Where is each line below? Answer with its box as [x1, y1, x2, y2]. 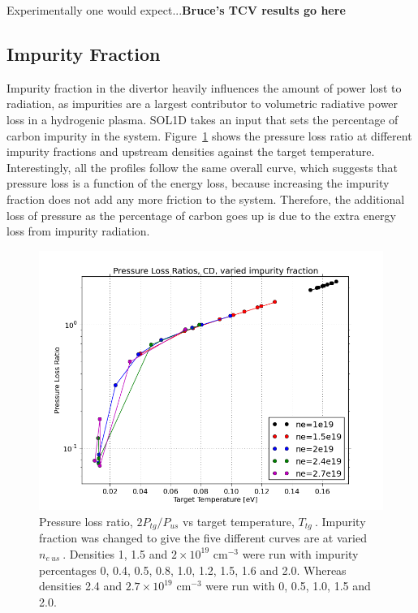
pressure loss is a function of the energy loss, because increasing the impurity [6, 175, 390, 192]
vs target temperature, [183, 512, 295, 529]
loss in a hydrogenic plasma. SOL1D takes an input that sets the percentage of [6, 110, 399, 127]
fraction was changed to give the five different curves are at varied [39, 529, 367, 546]
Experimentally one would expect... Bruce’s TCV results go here [6, 2, 346, 18]
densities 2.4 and [39, 577, 123, 594]
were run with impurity [242, 545, 359, 562]
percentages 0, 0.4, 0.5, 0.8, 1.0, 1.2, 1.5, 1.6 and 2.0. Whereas [39, 561, 347, 578]
